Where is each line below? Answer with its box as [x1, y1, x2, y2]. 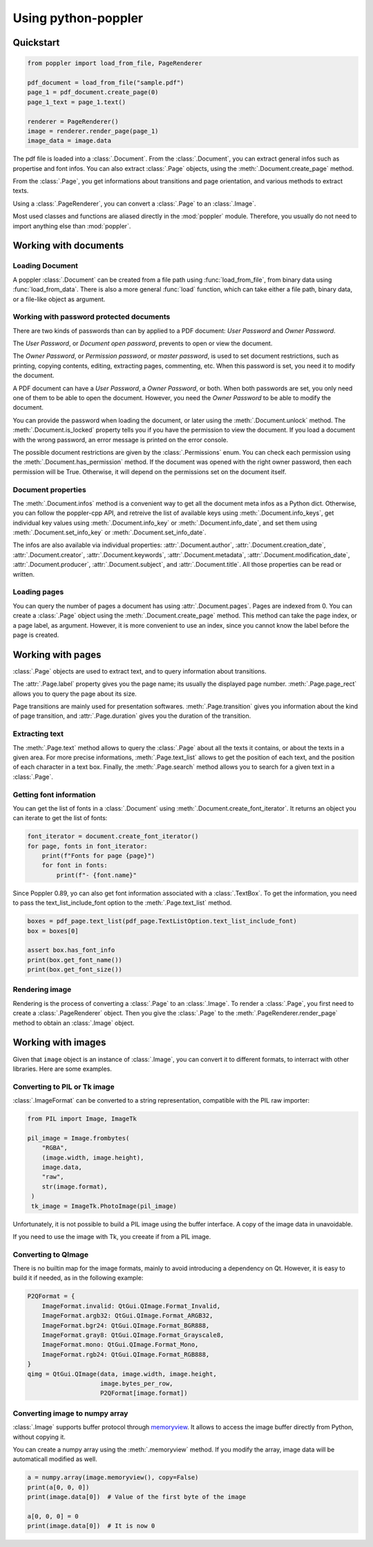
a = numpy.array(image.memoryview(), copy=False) [27, 1474, 199, 1481]
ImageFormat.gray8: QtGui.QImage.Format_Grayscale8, [41, 1331, 224, 1339]
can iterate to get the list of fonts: [12, 814, 108, 822]
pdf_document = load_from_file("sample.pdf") [27, 78, 184, 87]
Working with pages [12, 649, 102, 660]
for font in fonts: [41, 862, 108, 869]
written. [12, 570, 35, 578]
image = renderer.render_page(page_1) [27, 127, 159, 135]
